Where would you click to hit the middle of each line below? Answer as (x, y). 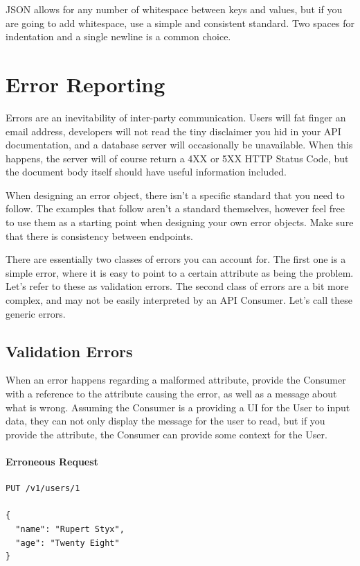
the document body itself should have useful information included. (146, 172)
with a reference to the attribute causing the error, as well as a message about (171, 394)
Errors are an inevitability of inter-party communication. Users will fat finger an (176, 117)
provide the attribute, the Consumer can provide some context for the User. (166, 434)
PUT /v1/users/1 (43, 489)
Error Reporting (85, 84)
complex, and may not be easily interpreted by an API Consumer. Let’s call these (179, 300)
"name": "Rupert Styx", (70, 529)
